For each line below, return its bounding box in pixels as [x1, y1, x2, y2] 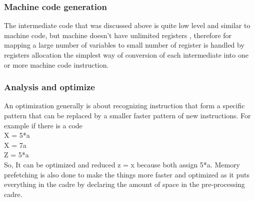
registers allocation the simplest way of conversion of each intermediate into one [4, 50, 248, 60]
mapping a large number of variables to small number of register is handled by [4, 40, 244, 50]
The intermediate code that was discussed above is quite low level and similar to [4, 20, 250, 31]
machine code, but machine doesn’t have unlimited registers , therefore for [4, 30, 232, 40]
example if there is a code [4, 120, 82, 130]
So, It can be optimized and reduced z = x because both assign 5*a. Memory [4, 159, 240, 169]
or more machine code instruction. [4, 59, 109, 70]
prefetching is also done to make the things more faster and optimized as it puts [4, 169, 249, 179]
